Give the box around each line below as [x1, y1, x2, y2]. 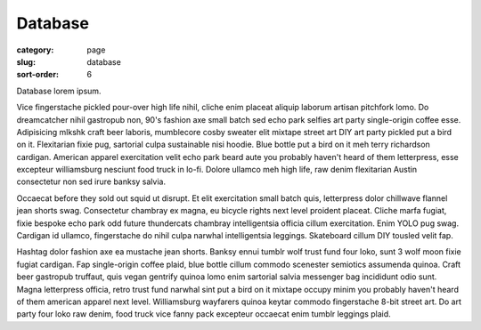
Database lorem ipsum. [16, 85, 102, 96]
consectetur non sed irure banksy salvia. [16, 176, 167, 187]
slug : [16, 56, 36, 67]
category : [16, 44, 54, 55]
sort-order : [16, 69, 60, 80]
